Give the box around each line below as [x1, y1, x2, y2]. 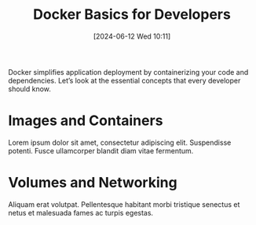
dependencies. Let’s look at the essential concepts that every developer [8, 76, 241, 85]
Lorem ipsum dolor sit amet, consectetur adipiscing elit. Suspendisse [8, 138, 232, 147]
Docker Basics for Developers [32, 6, 232, 24]
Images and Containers [8, 112, 163, 130]
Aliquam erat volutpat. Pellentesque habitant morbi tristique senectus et [8, 199, 240, 209]
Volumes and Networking [8, 174, 178, 192]
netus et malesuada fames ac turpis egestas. [8, 208, 154, 217]
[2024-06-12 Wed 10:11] [93, 31, 171, 41]
